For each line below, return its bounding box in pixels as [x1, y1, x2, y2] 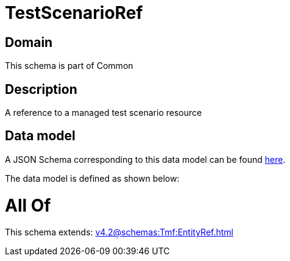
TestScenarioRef [5, 2, 143, 23]
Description [5, 81, 77, 97]
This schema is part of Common [5, 60, 133, 71]
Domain [5, 34, 53, 50]
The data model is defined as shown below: [5, 173, 180, 184]
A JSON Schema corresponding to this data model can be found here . [5, 154, 286, 165]
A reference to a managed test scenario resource [5, 107, 202, 118]
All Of [5, 195, 51, 216]
